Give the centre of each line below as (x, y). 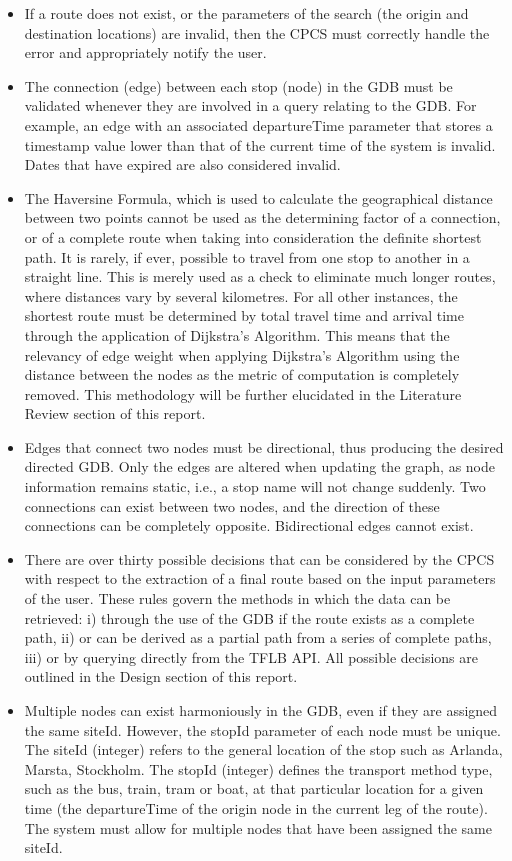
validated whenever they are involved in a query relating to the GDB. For (250, 105)
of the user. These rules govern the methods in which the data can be (237, 598)
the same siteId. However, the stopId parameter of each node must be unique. (262, 729)
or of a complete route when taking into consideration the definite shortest (253, 236)
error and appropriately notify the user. (145, 52)
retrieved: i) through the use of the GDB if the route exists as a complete (249, 617)
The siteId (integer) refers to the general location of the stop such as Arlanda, (263, 749)
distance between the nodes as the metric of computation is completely (242, 374)
